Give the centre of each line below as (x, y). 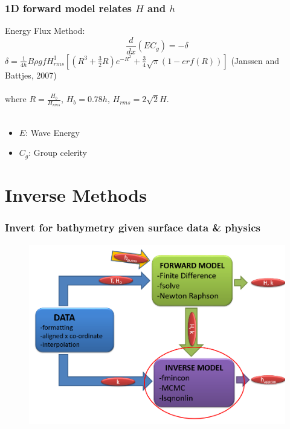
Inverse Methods (76, 195)
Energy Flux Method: (45, 31)
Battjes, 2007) (31, 75)
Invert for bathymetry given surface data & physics (133, 227)
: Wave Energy (53, 132)
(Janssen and (255, 60)
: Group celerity (58, 153)
